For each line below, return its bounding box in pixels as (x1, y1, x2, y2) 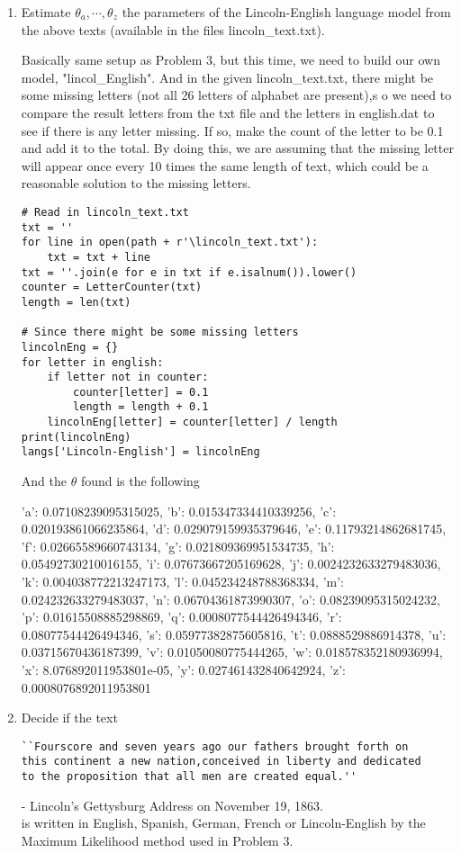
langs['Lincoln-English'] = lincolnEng (21, 445, 260, 459)
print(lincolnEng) (21, 430, 131, 444)
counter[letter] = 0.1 (73, 385, 209, 399)
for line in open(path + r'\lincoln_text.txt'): (21, 236, 319, 249)
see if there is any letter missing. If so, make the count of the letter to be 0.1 (21, 121, 444, 139)
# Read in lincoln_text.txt (21, 205, 189, 219)
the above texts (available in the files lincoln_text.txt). (21, 20, 325, 39)
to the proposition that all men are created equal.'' (21, 770, 357, 784)
